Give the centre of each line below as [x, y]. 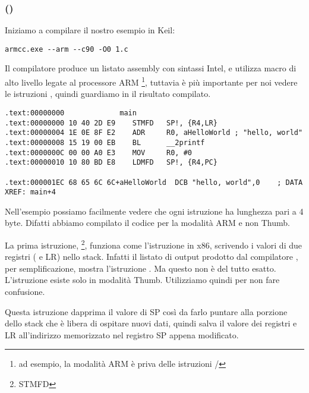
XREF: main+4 [30, 192]
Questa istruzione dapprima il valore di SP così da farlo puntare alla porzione [146, 311]
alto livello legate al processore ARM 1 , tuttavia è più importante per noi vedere [151, 81]
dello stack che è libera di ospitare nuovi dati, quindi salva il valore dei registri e [151, 323]
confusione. [25, 292]
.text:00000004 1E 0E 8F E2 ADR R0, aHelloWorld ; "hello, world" [154, 133]
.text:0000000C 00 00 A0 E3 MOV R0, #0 [98, 153]
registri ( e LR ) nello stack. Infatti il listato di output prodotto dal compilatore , [152, 257]
